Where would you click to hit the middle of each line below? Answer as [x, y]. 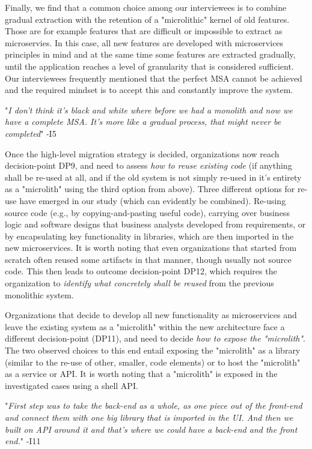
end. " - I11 [23, 441]
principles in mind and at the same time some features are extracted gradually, [150, 54]
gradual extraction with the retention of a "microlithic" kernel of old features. [147, 19]
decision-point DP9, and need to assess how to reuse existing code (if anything [148, 165]
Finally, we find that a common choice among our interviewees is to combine [146, 7]
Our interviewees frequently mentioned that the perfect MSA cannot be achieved [154, 78]
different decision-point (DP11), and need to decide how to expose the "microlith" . [155, 338]
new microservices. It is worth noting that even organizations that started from [151, 248]
